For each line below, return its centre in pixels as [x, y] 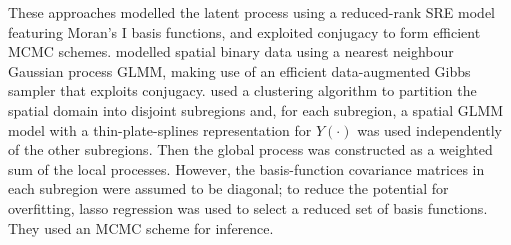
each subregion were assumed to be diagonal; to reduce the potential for [228, 188]
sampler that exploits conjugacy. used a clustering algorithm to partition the [242, 90]
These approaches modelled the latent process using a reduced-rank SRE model [252, 12]
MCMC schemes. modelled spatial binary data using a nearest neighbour [231, 51]
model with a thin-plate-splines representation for [160, 129]
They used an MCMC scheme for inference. [141, 227]
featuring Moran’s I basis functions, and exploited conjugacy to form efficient [244, 31]
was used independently [429, 129]
